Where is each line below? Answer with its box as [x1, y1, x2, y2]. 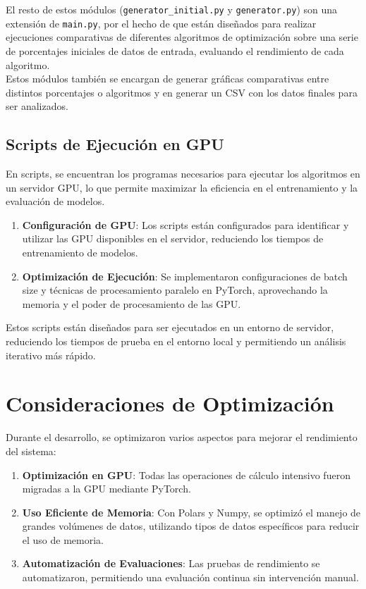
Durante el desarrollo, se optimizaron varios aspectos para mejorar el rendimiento [6, 430, 358, 445]
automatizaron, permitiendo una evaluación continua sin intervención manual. [22, 570, 359, 585]
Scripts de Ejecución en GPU [6, 133, 224, 155]
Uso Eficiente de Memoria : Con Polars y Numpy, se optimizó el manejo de [22, 504, 361, 519]
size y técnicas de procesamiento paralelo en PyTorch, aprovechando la [22, 283, 328, 297]
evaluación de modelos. [6, 194, 105, 209]
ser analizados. [6, 99, 68, 113]
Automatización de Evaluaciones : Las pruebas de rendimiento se [22, 556, 320, 571]
